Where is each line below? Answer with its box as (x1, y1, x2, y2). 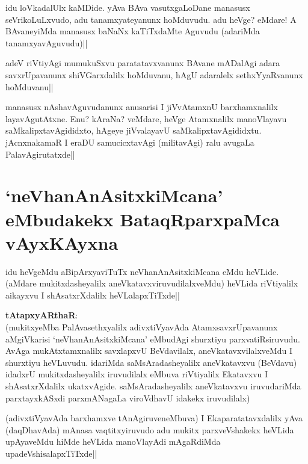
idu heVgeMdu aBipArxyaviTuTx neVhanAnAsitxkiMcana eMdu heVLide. (5, 265, 279, 277)
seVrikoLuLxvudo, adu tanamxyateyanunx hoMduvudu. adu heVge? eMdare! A (5, 13, 297, 25)
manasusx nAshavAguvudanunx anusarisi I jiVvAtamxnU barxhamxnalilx (5, 101, 278, 113)
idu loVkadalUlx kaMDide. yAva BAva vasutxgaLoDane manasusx (5, 1, 250, 13)
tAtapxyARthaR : (5, 309, 78, 321)
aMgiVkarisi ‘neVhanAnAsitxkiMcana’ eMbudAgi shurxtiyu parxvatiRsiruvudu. (5, 332, 301, 345)
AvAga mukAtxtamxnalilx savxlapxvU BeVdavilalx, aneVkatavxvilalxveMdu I (5, 344, 293, 357)
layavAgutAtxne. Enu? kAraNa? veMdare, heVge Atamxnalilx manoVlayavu (5, 112, 287, 125)
